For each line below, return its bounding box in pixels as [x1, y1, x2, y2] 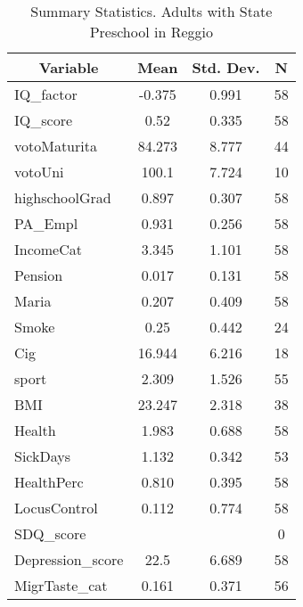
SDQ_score [14, 523, 86, 544]
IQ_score [14, 110, 73, 130]
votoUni [14, 161, 64, 182]
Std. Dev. [192, 57, 260, 78]
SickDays [14, 446, 70, 466]
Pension [14, 265, 63, 285]
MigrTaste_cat [14, 575, 108, 595]
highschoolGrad [14, 187, 111, 208]
